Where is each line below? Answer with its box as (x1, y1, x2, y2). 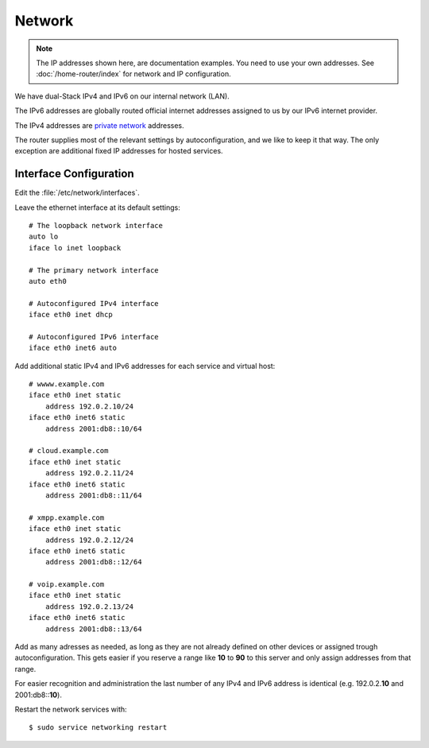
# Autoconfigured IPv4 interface (29, 299, 159, 308)
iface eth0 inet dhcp (29, 310, 113, 320)
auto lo (29, 232, 59, 242)
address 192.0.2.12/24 (44, 535, 134, 545)
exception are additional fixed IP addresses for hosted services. (14, 146, 223, 156)
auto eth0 (29, 277, 67, 285)
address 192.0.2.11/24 (44, 469, 134, 478)
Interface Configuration (14, 167, 134, 180)
